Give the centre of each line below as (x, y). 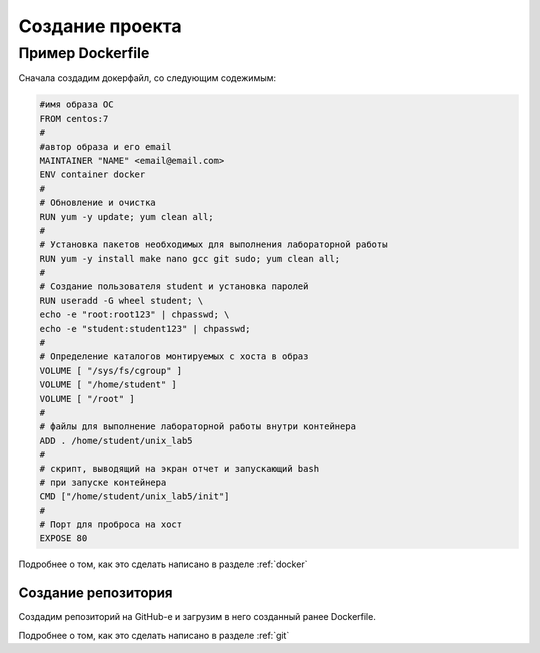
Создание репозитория (95, 593)
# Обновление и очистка (98, 203)
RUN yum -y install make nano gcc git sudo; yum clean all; (190, 258)
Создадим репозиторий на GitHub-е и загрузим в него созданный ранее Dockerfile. (197, 617)
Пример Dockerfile (84, 53)
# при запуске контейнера (103, 482)
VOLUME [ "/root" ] (87, 398)
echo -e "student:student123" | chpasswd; (145, 328)
